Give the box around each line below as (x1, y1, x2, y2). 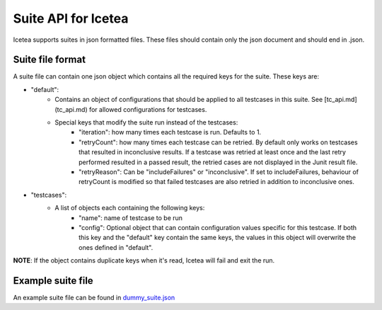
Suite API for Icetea (13, 11, 129, 26)
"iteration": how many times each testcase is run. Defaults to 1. (79, 128, 262, 137)
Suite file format (13, 54, 86, 66)
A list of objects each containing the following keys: (54, 204, 205, 212)
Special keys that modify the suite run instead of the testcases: (54, 118, 238, 127)
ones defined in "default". (79, 243, 154, 251)
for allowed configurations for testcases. (88, 105, 207, 113)
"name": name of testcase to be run (79, 213, 183, 222)
